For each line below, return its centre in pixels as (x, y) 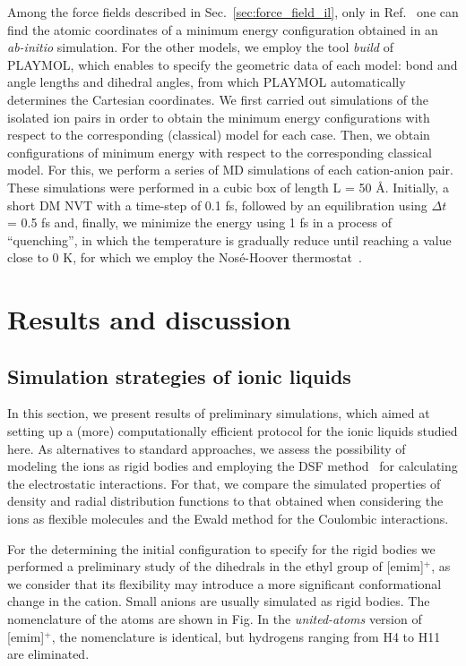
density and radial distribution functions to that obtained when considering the (225, 501)
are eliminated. (48, 654)
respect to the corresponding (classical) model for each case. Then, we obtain (219, 135)
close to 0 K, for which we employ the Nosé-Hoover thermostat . (185, 257)
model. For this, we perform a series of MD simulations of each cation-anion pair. (230, 170)
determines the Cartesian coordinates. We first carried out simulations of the (218, 99)
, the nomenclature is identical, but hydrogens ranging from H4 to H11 (246, 636)
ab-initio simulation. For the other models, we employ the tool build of (200, 47)
